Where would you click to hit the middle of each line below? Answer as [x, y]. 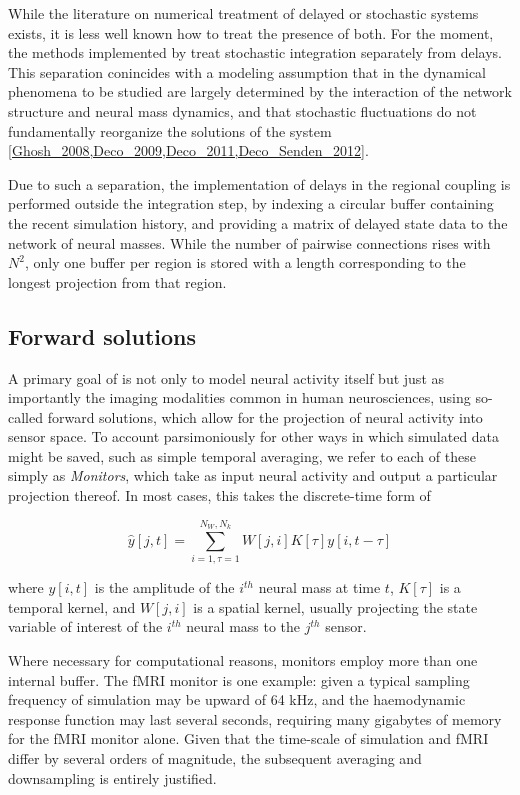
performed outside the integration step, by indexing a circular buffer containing [251, 203]
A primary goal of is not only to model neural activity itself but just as [226, 377]
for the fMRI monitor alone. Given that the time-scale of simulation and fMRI [248, 738]
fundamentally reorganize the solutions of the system [170, 130]
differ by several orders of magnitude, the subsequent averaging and [215, 757]
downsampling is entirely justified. [112, 777]
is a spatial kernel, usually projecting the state [335, 606]
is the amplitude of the [164, 587]
